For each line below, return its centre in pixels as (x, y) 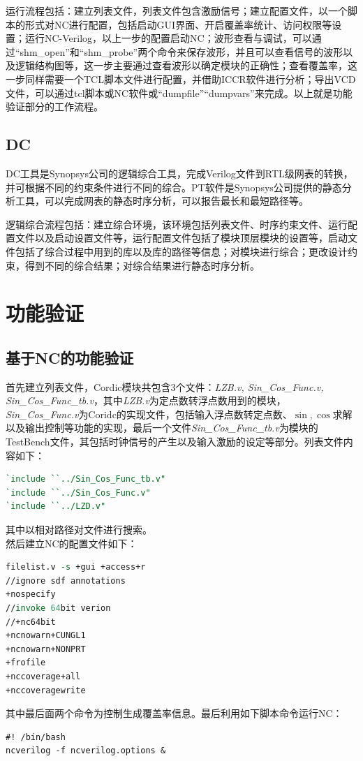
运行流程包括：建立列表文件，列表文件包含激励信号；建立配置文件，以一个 (177, 10)
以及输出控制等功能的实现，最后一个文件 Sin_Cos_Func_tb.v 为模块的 (162, 428)
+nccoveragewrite (46, 690)
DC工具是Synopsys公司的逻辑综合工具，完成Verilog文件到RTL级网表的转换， (179, 173)
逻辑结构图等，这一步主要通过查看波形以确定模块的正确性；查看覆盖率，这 (186, 65)
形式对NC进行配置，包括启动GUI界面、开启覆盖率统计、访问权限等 (178, 24)
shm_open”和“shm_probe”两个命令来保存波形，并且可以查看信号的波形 (181, 51)
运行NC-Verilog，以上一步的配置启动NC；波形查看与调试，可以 (168, 38)
